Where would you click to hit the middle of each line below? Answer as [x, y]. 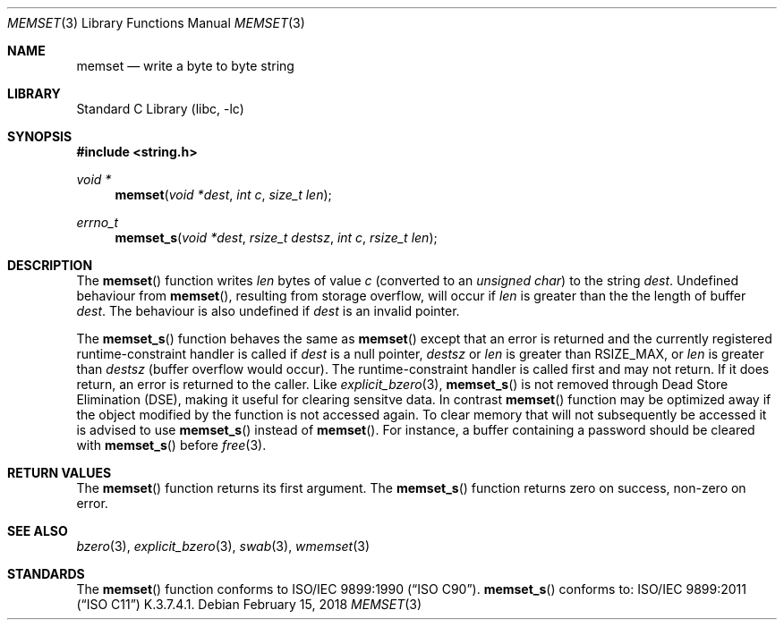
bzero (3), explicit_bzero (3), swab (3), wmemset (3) [223, 546]
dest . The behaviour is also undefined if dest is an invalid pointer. [268, 311]
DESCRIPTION [50, 265]
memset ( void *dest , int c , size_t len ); [223, 195]
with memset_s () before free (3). [171, 445]
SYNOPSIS [40, 136]
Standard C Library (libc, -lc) [160, 109]
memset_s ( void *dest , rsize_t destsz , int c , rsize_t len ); [276, 237]
